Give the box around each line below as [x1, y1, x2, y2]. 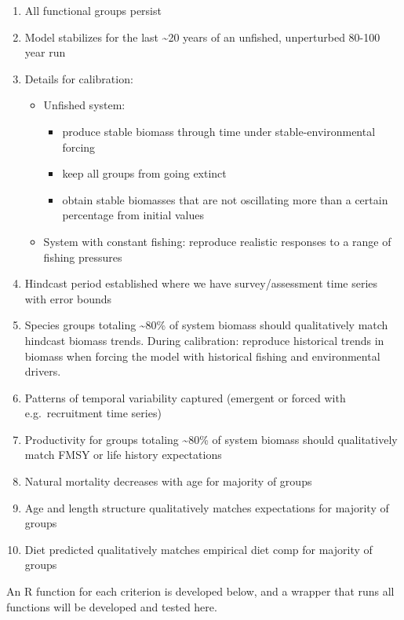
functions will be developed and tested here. [6, 598, 217, 614]
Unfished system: [43, 97, 126, 113]
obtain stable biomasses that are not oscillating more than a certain [62, 191, 388, 207]
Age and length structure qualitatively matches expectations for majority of [24, 499, 389, 515]
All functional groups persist [24, 2, 162, 18]
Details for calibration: [24, 70, 133, 86]
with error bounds [24, 290, 112, 306]
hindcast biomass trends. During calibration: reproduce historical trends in [24, 332, 384, 348]
